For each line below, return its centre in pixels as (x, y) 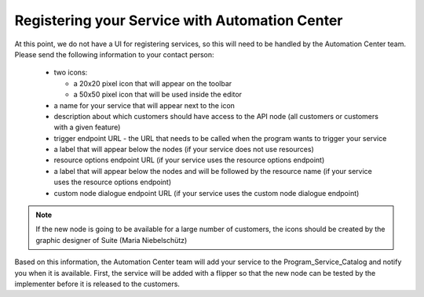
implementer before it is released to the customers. (97, 284)
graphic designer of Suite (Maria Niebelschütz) (111, 240)
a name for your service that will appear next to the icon (144, 105)
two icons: (71, 72)
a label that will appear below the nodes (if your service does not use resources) (184, 150)
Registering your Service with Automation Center (179, 20)
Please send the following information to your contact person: (115, 54)
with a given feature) (87, 127)
